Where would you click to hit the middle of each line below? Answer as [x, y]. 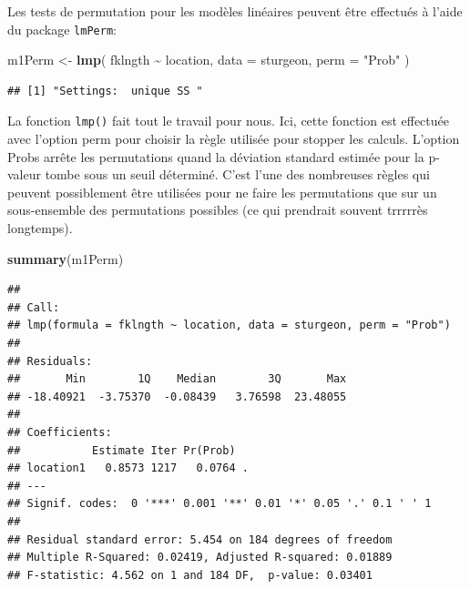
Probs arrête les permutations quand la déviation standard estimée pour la [216, 156]
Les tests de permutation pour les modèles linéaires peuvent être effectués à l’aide [235, 11]
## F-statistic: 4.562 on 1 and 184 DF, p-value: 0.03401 [190, 575]
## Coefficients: [60, 432]
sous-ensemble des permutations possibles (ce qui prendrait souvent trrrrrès [218, 210]
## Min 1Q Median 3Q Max [177, 379]
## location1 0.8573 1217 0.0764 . [128, 468]
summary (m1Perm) [66, 258]
